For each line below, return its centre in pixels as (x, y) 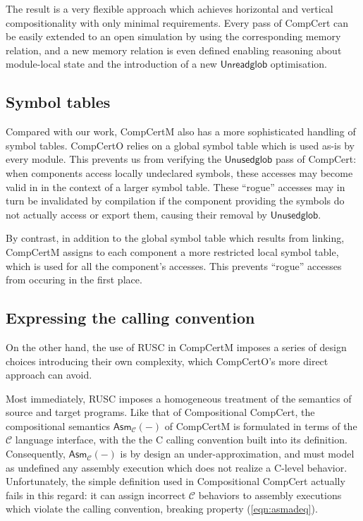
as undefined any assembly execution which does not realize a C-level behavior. (177, 467)
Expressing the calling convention (130, 318)
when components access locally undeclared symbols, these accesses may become (179, 172)
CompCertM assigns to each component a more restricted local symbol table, (172, 251)
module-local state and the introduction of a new (111, 64)
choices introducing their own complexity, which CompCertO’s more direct (167, 361)
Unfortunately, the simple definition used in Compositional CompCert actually (176, 481)
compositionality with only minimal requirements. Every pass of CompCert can (177, 22)
